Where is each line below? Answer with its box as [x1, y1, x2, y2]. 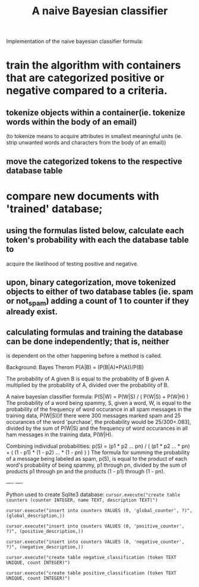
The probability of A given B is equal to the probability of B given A [6, 375, 169, 382]
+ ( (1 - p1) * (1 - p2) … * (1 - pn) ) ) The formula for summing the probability [6, 448, 190, 456]
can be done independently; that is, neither [6, 336, 169, 346]
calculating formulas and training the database [6, 327, 183, 337]
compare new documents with [6, 189, 159, 203]
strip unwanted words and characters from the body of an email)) [6, 139, 166, 146]
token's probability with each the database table [6, 235, 189, 245]
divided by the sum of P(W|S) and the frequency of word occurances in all [6, 424, 188, 432]
